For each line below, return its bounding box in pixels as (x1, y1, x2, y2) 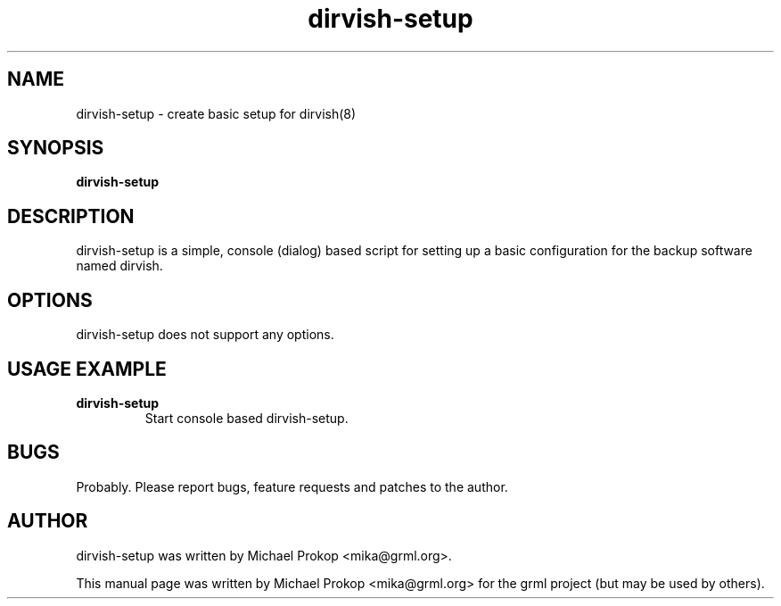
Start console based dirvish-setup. (144, 410, 349, 426)
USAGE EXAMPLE (7, 357, 167, 380)
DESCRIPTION (7, 204, 135, 228)
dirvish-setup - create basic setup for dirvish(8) (76, 105, 357, 121)
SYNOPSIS (7, 137, 104, 160)
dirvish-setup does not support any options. (76, 327, 334, 343)
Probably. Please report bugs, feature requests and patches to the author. (76, 478, 508, 494)
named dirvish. (76, 258, 163, 274)
